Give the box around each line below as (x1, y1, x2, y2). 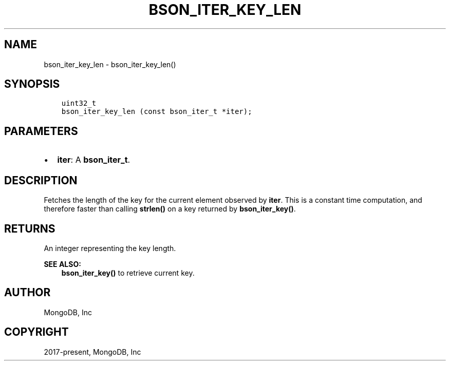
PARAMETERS (4, 124, 78, 138)
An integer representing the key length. (44, 243, 176, 253)
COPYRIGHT (4, 325, 69, 339)
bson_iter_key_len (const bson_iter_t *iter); (61, 107, 252, 116)
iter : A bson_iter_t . (57, 155, 130, 165)
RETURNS (4, 222, 55, 235)
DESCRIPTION (4, 174, 78, 187)
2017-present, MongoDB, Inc (44, 347, 141, 356)
